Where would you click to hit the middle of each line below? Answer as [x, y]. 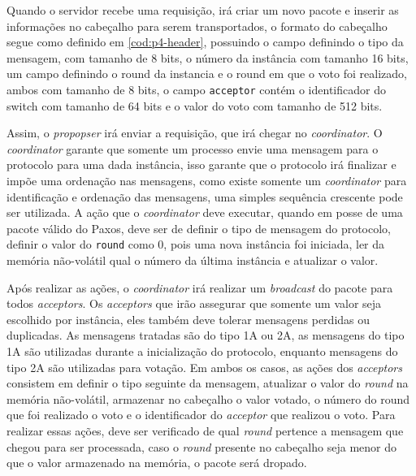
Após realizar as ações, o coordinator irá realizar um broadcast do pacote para [200, 287]
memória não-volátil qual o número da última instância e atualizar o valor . [193, 260]
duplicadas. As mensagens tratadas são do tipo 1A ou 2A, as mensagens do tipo [206, 335]
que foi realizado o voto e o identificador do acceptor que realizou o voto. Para [201, 415]
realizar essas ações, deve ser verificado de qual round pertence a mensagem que [205, 430]
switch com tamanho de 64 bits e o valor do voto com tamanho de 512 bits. [195, 105]
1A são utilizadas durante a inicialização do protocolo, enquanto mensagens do [202, 351]
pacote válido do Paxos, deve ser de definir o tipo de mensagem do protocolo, [199, 228]
